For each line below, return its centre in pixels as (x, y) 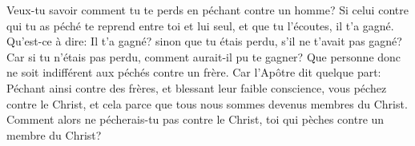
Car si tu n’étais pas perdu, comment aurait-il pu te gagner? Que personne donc (204, 56)
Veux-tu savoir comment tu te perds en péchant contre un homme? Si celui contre (207, 10)
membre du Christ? (54, 134)
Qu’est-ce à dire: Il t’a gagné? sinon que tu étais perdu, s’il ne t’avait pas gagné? (204, 41)
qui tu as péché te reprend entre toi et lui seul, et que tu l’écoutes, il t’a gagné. (200, 25)
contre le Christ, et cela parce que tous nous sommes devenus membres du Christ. (207, 103)
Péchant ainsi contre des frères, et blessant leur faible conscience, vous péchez (197, 87)
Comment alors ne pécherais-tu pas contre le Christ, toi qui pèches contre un (195, 119)
